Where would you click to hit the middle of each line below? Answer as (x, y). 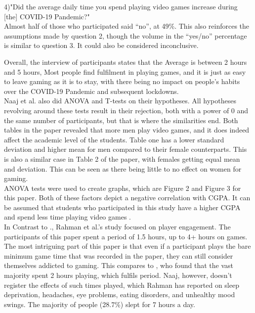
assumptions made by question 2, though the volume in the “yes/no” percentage (126, 35)
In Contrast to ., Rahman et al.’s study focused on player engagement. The (117, 227)
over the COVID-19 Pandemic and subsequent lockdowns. (91, 91)
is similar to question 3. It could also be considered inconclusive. (101, 45)
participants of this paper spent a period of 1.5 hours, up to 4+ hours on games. (126, 236)
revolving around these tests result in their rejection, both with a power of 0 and (126, 110)
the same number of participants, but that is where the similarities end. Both (121, 120)
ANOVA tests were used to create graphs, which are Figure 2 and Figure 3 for (123, 188)
